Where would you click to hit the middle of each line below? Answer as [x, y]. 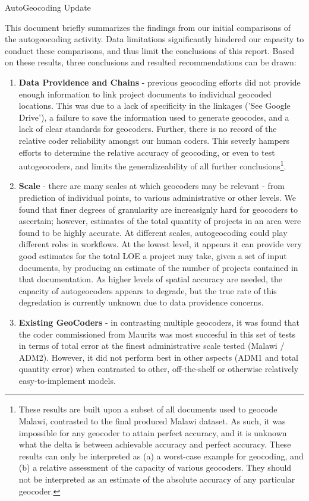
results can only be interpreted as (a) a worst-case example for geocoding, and [161, 456]
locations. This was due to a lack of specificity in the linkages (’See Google [154, 105]
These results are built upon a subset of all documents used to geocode [148, 409]
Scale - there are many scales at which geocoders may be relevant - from [152, 186]
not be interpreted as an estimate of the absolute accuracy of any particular [157, 479]
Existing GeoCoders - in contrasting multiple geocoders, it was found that [159, 322]
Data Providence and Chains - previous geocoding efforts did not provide [160, 82]
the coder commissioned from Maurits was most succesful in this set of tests [157, 334]
